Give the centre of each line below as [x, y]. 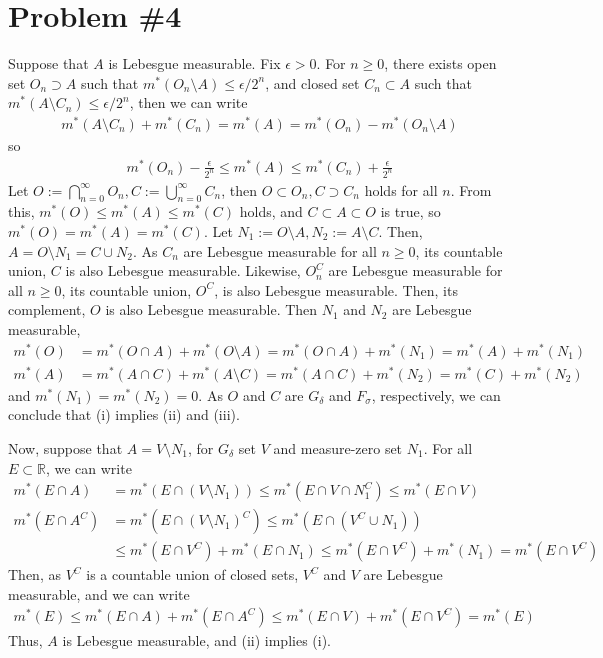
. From [471, 189]
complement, [47, 309]
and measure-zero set [338, 447]
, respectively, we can [436, 394]
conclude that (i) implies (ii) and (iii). [124, 414]
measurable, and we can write [99, 593]
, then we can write [188, 102]
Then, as [34, 574]
